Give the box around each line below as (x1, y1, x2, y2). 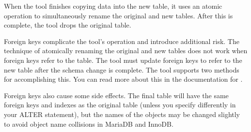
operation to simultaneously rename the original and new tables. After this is (4, 10, 233, 20)
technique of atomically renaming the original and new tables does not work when (4, 45, 248, 56)
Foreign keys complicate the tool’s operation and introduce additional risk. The (4, 36, 239, 46)
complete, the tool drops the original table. (4, 20, 131, 30)
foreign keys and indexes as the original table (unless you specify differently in (4, 100, 236, 110)
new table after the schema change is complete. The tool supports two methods (4, 64, 239, 74)
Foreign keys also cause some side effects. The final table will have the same (4, 90, 229, 100)
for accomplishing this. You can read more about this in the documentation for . (4, 74, 243, 84)
